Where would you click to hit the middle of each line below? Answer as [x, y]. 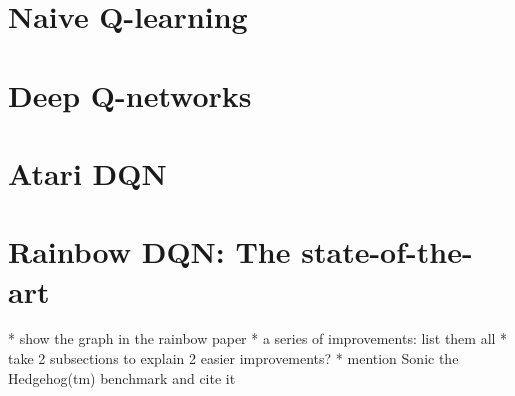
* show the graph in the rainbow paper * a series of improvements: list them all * [258, 338]
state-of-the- [387, 251]
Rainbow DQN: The [149, 251]
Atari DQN [87, 172]
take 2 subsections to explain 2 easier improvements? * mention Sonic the [233, 358]
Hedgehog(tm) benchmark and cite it [122, 377]
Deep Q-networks [130, 94]
